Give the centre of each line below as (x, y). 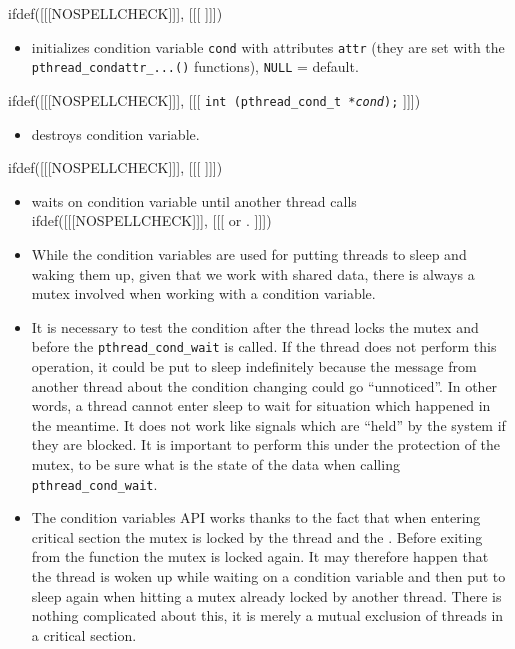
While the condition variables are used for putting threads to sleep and (249, 253)
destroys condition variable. (115, 133)
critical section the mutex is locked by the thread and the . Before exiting (257, 536)
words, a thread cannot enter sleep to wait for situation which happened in (261, 405)
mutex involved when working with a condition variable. (203, 293)
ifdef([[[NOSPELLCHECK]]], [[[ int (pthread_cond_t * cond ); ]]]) (214, 99)
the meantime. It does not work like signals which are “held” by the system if (268, 424)
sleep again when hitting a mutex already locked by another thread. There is (266, 595)
